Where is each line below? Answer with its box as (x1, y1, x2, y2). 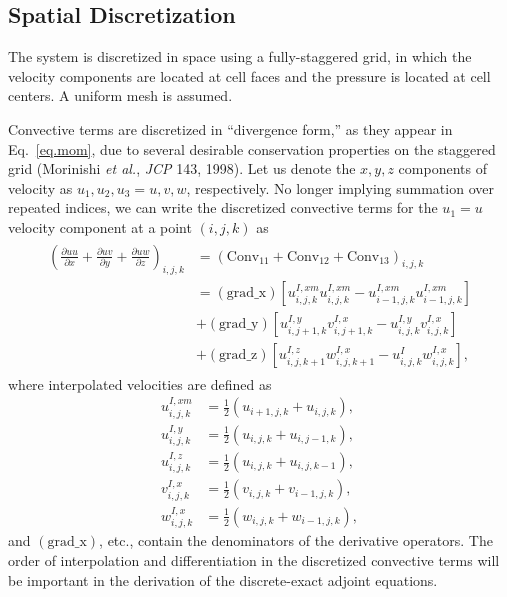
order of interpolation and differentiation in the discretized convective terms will (8, 549, 500, 570)
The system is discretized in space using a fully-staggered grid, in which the (8, 46, 472, 67)
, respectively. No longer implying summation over (186, 177, 494, 198)
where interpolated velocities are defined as (8, 373, 272, 394)
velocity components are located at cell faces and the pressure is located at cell (8, 65, 491, 86)
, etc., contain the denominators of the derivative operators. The (99, 530, 493, 551)
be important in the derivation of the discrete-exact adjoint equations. (8, 569, 438, 590)
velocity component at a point (8, 216, 192, 237)
